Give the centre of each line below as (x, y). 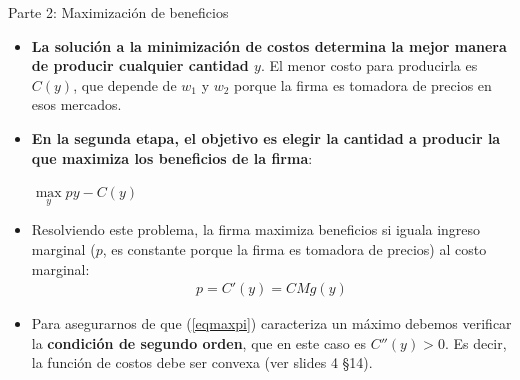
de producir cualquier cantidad (140, 65)
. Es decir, (475, 342)
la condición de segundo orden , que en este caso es (199, 342)
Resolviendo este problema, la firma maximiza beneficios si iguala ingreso (256, 229)
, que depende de (125, 84)
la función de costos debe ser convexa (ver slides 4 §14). (202, 362)
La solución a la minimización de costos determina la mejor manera (269, 45)
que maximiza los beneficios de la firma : (172, 157)
